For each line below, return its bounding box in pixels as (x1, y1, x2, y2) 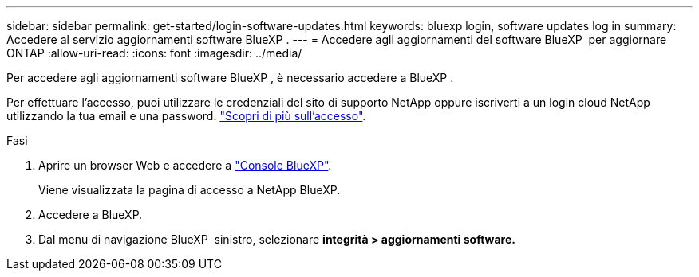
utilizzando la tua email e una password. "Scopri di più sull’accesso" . (6, 109, 366, 123)
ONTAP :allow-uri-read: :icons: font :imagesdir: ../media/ (6, 46, 302, 60)
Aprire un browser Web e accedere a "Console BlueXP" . (38, 158, 332, 172)
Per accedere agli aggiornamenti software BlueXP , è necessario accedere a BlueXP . (6, 71, 454, 84)
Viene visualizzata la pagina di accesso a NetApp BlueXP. (38, 183, 341, 197)
